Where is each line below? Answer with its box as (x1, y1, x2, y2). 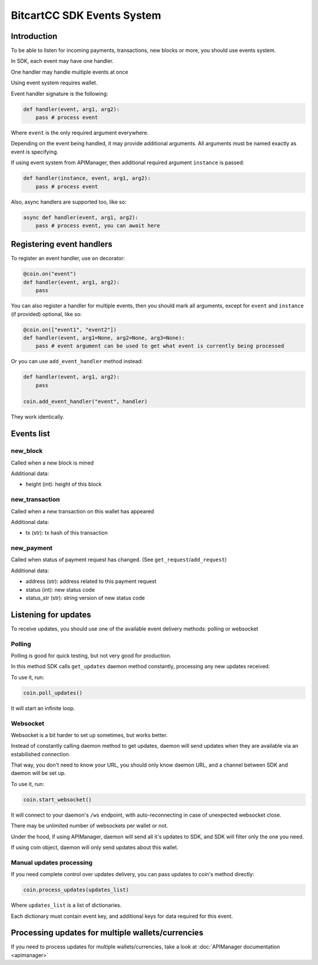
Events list (11, 429, 50, 439)
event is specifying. (11, 148, 58, 155)
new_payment (11, 544, 53, 552)
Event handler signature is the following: (11, 90, 108, 97)
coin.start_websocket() (23, 796, 92, 803)
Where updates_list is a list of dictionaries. (11, 901, 122, 909)
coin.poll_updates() (23, 689, 82, 696)
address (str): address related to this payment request (25, 578, 157, 585)
